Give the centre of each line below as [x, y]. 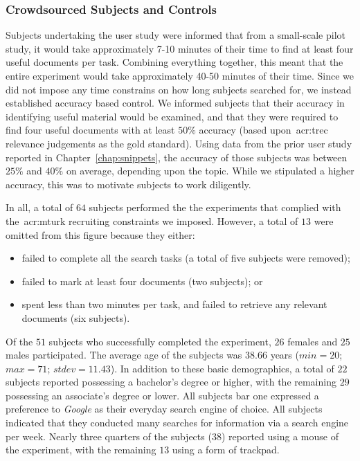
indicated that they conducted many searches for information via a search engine [177, 423]
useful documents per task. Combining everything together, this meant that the [174, 62]
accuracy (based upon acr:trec [263, 130]
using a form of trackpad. [226, 450]
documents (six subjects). [76, 317]
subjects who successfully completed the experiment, [160, 341]
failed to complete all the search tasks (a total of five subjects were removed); [186, 258]
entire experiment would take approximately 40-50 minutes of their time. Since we [180, 75]
